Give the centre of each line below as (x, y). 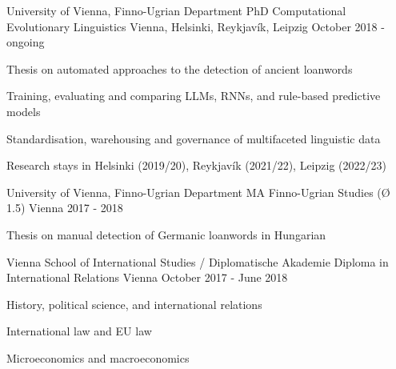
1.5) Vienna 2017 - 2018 (65, 208)
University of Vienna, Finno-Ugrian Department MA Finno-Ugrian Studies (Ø (198, 192)
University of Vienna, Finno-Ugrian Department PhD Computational (176, 10)
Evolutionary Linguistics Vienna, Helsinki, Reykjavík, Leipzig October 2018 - (196, 26)
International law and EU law (79, 331)
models (24, 111)
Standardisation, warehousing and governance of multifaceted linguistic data (194, 138)
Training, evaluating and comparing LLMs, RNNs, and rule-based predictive (194, 96)
